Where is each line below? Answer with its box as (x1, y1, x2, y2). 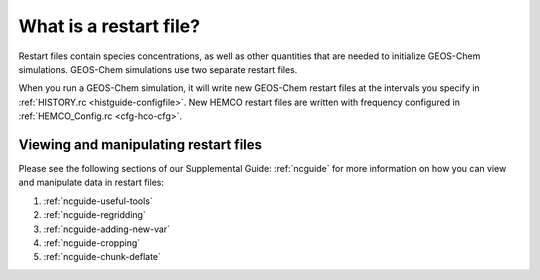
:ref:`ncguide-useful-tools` (43, 195, 154, 207)
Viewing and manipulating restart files (18, 136, 263, 153)
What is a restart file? (18, 15, 200, 37)
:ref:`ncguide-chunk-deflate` (43, 251, 162, 263)
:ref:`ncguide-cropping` (43, 236, 141, 249)
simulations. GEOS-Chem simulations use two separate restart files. (18, 63, 298, 75)
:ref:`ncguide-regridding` (43, 209, 147, 221)
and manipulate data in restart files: (18, 176, 165, 189)
